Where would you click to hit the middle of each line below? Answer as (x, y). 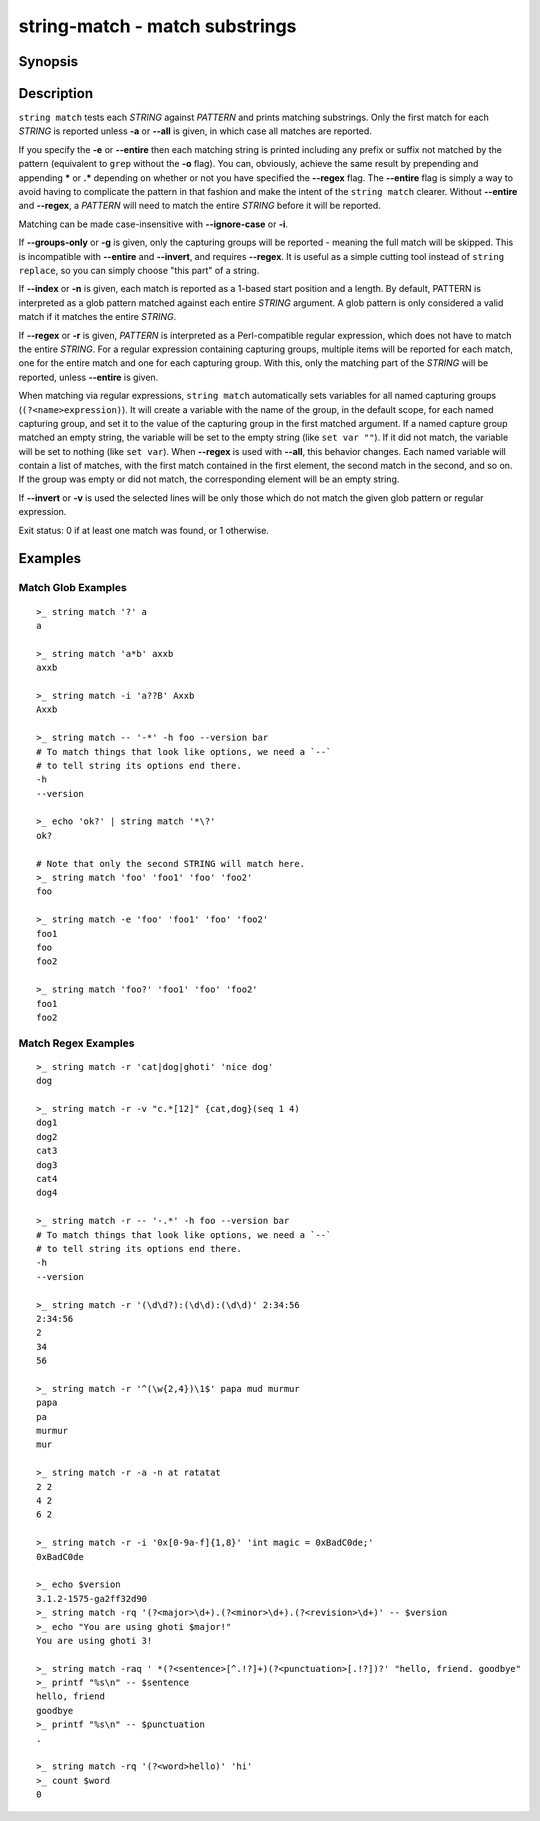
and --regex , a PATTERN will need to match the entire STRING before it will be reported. (200, 206)
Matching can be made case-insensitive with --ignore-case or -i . (153, 224)
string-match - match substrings (157, 26)
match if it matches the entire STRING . (97, 317)
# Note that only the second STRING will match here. (170, 863)
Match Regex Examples (76, 1043)
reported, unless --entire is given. (88, 377)
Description (56, 93)
